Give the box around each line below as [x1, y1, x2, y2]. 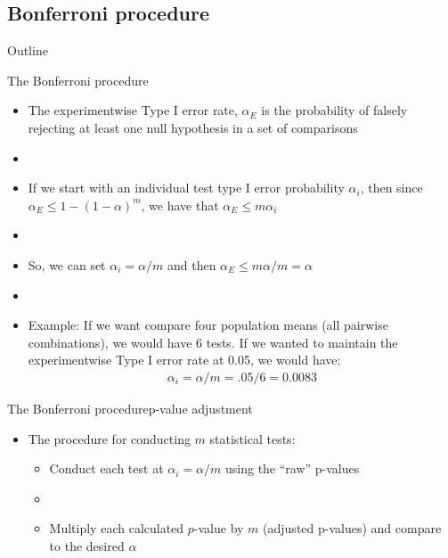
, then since [360, 178, 423, 197]
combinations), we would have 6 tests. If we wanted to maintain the [28, 332, 398, 351]
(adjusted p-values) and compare [263, 519, 442, 537]
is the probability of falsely [261, 101, 408, 119]
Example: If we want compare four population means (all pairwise [28, 316, 388, 334]
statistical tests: [209, 429, 296, 447]
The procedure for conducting [28, 429, 191, 447]
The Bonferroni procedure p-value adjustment [7, 398, 253, 417]
